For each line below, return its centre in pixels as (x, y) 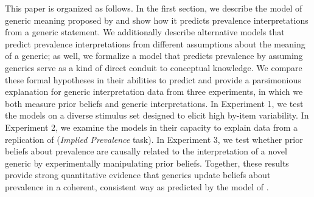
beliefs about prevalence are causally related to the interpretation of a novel (146, 151)
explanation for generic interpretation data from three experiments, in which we (154, 92)
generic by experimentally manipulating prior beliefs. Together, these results (147, 163)
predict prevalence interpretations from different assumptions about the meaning (155, 43)
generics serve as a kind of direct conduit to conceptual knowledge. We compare (154, 67)
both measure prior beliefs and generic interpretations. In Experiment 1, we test (154, 103)
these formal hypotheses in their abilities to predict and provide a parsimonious (153, 79)
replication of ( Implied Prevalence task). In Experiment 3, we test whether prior (154, 139)
